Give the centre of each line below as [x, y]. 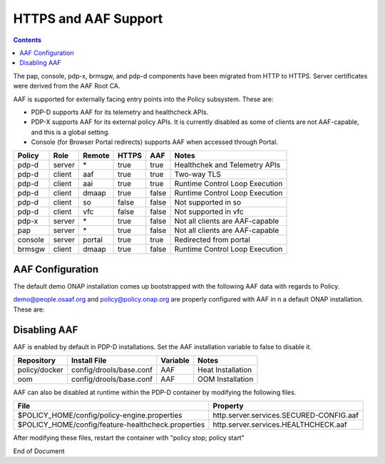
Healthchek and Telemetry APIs [227, 165]
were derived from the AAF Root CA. [67, 86]
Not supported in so [208, 202]
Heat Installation [225, 370]
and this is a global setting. [70, 132]
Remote [96, 155]
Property [228, 406]
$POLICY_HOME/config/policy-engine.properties [100, 416]
